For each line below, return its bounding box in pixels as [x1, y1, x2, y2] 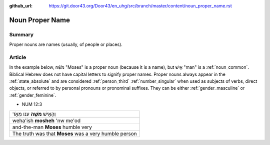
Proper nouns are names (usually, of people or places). [9, 41, 122, 47]
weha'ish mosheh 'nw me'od [12, 117, 81, 124]
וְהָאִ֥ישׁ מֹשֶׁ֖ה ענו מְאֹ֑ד [12, 110, 56, 117]
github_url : [9, 3, 32, 8]
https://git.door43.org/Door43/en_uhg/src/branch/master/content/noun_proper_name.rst [48, 3, 232, 8]
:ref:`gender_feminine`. [9, 92, 56, 98]
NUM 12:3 [21, 101, 42, 107]
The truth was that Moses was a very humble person [12, 130, 137, 137]
